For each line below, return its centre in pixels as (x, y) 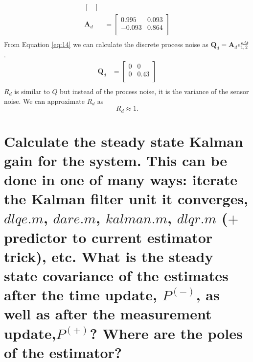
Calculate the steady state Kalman (124, 141)
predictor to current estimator (108, 237)
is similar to (32, 91)
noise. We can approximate (45, 101)
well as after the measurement (108, 314)
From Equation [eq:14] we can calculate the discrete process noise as (106, 44)
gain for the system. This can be (116, 160)
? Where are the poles (166, 333)
